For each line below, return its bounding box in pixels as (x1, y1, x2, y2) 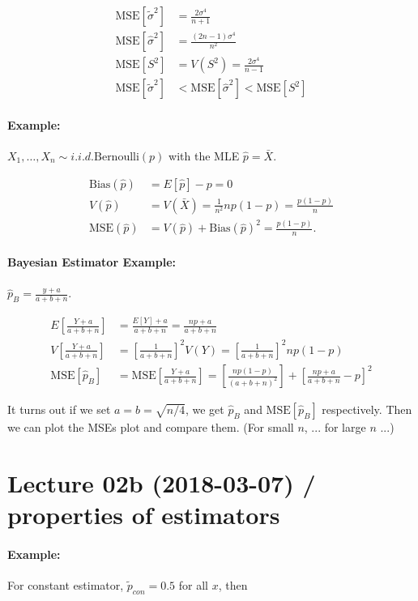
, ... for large (304, 419, 366, 436)
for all (178, 576, 208, 593)
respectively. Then (322, 401, 412, 418)
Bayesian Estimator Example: (7, 254, 176, 271)
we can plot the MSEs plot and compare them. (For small (7, 419, 294, 436)
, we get (185, 401, 224, 418)
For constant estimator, (7, 576, 124, 593)
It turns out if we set (7, 401, 111, 418)
